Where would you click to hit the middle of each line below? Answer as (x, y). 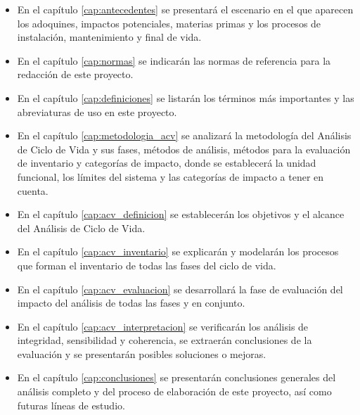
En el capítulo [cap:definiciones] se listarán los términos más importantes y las (186, 97)
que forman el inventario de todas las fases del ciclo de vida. (147, 265)
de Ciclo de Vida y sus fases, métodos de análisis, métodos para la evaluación (184, 149)
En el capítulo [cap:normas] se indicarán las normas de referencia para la (174, 60)
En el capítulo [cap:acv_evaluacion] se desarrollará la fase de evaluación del (180, 289)
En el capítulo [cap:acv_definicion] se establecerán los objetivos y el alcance (181, 214)
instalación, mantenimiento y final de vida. (109, 37)
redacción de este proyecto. (75, 74)
